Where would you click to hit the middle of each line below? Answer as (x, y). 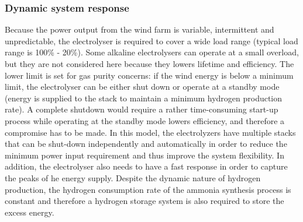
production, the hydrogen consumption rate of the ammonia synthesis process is (148, 189)
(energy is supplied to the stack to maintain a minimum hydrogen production (144, 98)
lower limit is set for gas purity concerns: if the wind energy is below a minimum (149, 75)
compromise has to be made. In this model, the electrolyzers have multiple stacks (150, 132)
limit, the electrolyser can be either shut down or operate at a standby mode (142, 87)
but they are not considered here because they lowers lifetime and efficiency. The (149, 64)
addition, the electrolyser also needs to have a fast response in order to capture (146, 166)
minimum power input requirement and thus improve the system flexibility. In (144, 155)
